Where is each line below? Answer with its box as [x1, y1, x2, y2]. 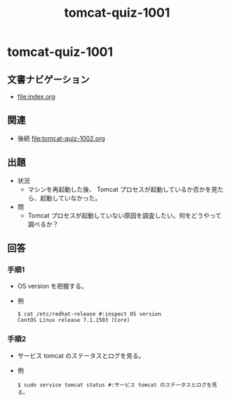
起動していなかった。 [40, 194, 102, 202]
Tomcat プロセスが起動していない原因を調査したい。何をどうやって [27, 211, 222, 219]
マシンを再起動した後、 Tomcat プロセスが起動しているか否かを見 [27, 185, 218, 193]
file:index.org [17, 93, 56, 100]
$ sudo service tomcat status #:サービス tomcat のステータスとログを [17, 381, 213, 388]
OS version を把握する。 [17, 282, 88, 291]
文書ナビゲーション [7, 73, 90, 85]
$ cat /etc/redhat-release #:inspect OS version [17, 311, 162, 318]
